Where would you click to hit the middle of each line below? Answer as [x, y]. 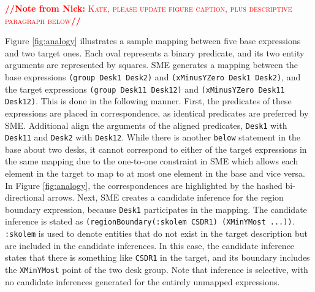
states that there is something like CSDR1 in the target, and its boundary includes [157, 257]
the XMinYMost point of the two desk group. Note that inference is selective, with [157, 270]
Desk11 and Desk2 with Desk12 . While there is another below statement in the [153, 137]
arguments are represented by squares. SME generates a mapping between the [151, 65]
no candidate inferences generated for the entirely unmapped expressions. [142, 281]
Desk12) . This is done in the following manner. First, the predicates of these [148, 101]
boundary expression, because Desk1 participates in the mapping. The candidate [156, 209]
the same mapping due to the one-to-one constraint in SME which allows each [152, 161]
